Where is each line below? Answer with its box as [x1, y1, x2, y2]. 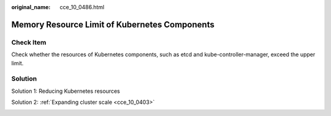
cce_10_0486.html [59, 4, 104, 10]
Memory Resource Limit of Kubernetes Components [11, 19, 215, 30]
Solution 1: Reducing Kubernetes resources [11, 87, 120, 95]
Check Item [11, 38, 47, 46]
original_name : [11, 4, 51, 10]
